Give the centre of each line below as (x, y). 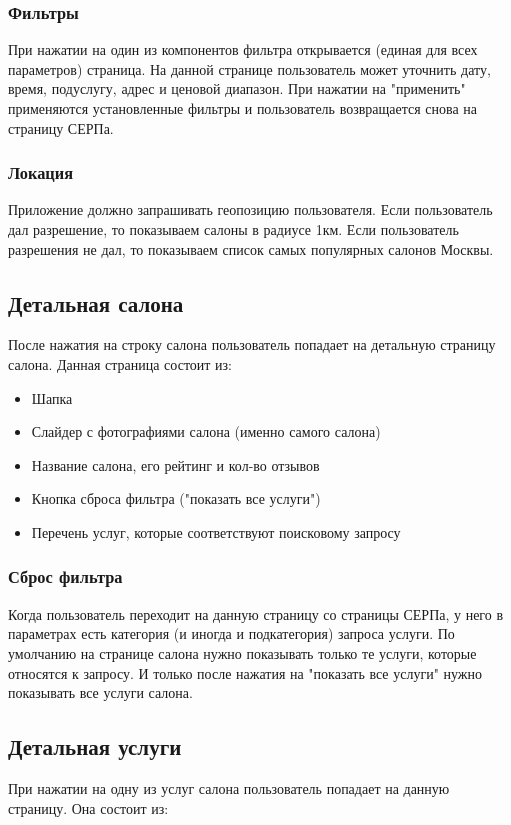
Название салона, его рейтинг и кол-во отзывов (175, 464)
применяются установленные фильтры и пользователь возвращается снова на (243, 108)
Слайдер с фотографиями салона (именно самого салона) (206, 431)
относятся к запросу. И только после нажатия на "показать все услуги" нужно (245, 672)
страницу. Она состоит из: (88, 807)
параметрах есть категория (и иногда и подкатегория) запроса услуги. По (231, 633)
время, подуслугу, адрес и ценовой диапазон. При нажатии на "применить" (237, 88)
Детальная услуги (95, 746)
